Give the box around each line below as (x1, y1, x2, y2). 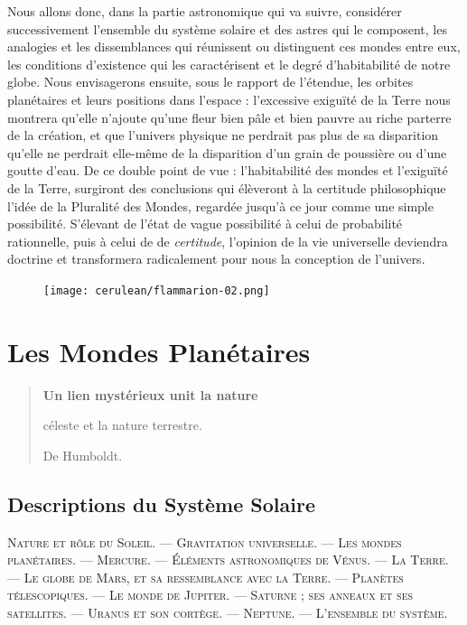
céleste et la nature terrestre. (42, 415, 202, 434)
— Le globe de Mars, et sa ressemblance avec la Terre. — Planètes (7, 567, 404, 586)
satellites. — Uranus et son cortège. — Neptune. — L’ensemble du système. (7, 603, 448, 622)
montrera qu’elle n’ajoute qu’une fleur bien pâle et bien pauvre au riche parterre (7, 107, 452, 126)
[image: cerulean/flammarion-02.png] (43, 284, 270, 297)
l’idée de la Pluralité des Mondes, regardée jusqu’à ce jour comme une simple (7, 196, 434, 215)
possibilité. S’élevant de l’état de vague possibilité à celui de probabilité (7, 214, 403, 233)
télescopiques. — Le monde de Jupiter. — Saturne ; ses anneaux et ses (7, 585, 414, 604)
